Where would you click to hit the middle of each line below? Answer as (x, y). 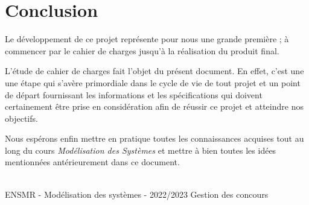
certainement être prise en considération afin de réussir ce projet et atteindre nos (154, 106)
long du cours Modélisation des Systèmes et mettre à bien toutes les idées (141, 150)
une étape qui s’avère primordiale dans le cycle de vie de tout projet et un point (153, 82)
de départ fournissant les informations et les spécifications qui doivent (134, 94)
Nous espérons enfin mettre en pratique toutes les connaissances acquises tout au (154, 138)
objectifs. (21, 118)
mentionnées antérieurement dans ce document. (92, 162)
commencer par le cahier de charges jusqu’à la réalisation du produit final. (142, 50)
